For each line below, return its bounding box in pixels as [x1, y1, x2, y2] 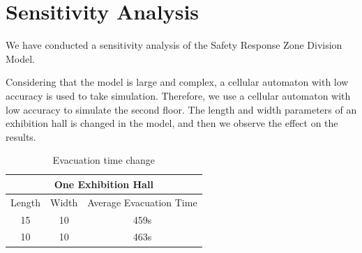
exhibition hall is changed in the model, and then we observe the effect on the [6, 116, 338, 130]
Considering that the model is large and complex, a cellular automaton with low [6, 75, 349, 89]
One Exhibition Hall [54, 176, 153, 191]
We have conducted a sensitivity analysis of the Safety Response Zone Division [6, 38, 342, 52]
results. [6, 129, 36, 144]
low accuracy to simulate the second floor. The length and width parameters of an [6, 102, 357, 116]
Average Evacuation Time [87, 194, 197, 209]
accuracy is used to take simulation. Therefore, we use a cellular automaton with [6, 88, 351, 102]
